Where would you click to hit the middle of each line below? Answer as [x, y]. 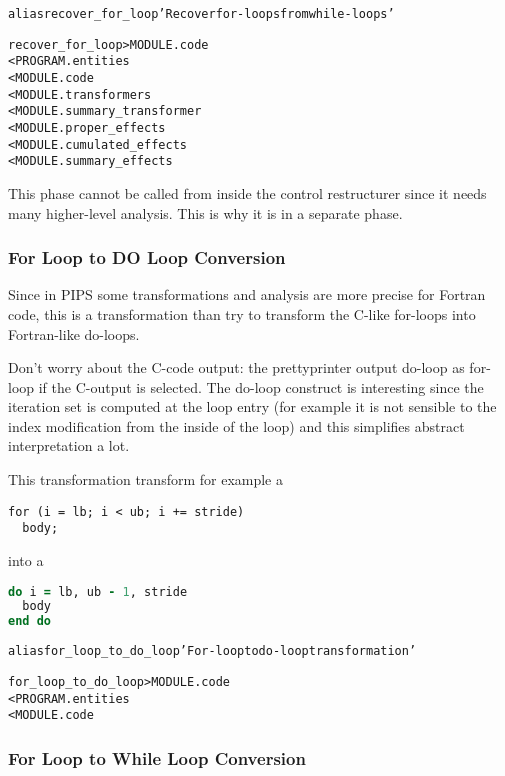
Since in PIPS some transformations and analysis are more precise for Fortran [247, 294]
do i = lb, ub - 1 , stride [98, 591]
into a [26, 559]
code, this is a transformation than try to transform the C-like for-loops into [242, 313]
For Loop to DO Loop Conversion [147, 257]
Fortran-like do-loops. [74, 333]
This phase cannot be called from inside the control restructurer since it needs [247, 192]
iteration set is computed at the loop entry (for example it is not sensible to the [252, 406]
